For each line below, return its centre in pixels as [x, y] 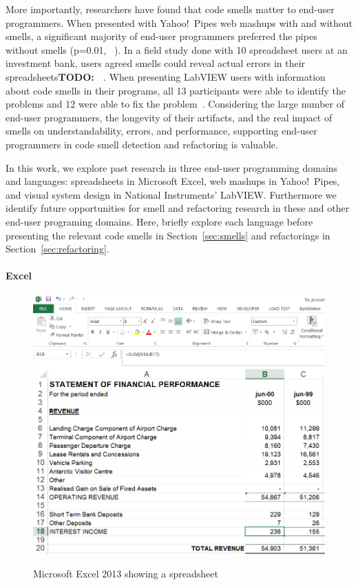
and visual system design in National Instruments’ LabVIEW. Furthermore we [171, 194]
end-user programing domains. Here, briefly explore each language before [159, 221]
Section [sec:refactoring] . [57, 249]
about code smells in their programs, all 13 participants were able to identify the [176, 90]
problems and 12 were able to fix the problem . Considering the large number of [175, 104]
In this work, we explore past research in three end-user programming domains [172, 167]
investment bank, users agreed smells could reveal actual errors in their [156, 63]
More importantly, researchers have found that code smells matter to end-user [170, 9]
